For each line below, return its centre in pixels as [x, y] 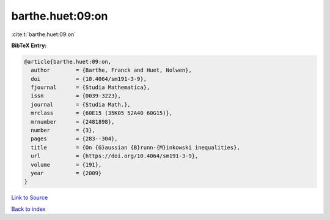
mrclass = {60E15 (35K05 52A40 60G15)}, [102, 113]
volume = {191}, [66, 165]
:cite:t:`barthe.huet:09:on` [44, 34]
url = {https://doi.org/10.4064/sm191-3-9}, [115, 156]
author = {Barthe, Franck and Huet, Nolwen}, [111, 70]
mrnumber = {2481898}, [73, 122]
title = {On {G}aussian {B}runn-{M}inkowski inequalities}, [136, 147]
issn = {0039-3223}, [76, 96]
